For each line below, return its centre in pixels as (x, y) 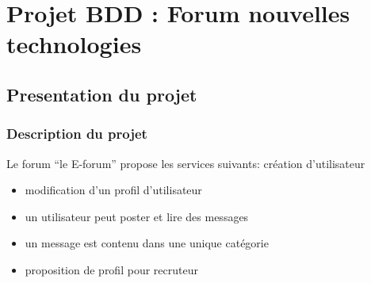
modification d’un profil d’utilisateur (113, 190)
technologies (74, 44)
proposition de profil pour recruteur (111, 269)
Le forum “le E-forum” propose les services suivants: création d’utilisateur (186, 163)
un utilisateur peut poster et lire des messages (137, 216)
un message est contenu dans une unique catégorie (147, 243)
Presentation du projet (102, 94)
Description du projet (77, 134)
